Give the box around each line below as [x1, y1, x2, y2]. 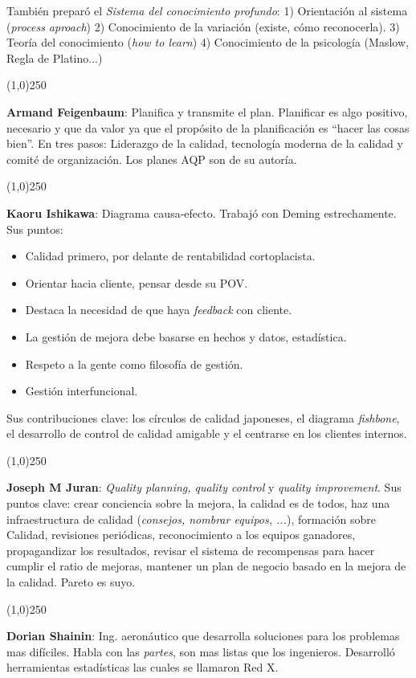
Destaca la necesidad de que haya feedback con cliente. [25, 301, 292, 318]
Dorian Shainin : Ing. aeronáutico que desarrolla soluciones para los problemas [6, 627, 400, 644]
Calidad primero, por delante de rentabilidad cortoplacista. [25, 247, 316, 264]
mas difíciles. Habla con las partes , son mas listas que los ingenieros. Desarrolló [6, 643, 395, 660]
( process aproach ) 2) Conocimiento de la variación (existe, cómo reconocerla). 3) [6, 18, 400, 35]
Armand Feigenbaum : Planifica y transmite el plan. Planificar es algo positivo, [6, 103, 408, 120]
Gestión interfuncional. [25, 382, 138, 399]
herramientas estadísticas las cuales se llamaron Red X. [6, 659, 279, 676]
